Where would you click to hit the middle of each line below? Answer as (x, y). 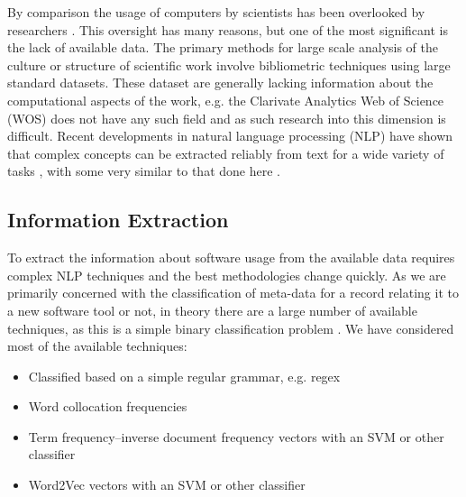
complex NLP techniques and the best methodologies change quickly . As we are (227, 275)
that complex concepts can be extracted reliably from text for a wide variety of (226, 153)
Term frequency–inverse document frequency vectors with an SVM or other (236, 436)
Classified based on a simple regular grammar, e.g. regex (184, 376)
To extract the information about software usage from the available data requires (231, 258)
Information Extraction (118, 220)
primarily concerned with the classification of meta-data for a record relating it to (233, 293)
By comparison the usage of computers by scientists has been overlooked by (216, 12)
